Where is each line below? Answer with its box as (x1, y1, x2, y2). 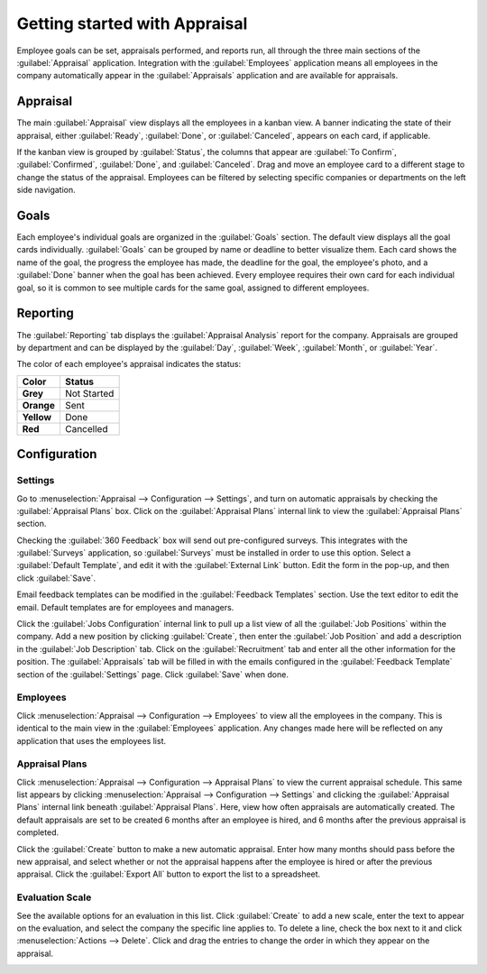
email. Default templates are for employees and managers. (16, 602, 234, 612)
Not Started (64, 387, 115, 400)
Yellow (22, 410, 52, 423)
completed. (16, 827, 59, 838)
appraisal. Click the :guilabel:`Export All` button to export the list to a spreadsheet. (16, 868, 321, 879)
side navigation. (16, 185, 76, 196)
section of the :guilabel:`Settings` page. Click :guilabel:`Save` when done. (16, 668, 289, 680)
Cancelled (64, 422, 108, 435)
